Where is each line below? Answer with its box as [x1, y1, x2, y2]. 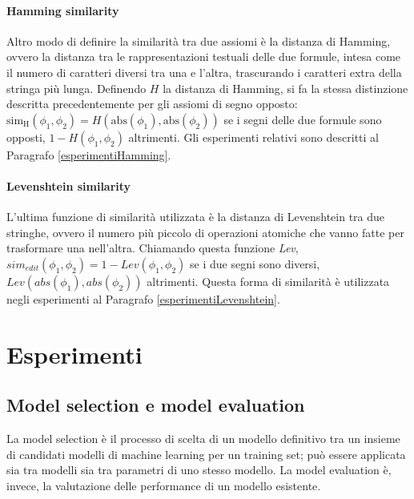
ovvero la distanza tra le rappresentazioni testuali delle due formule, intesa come [6, 48, 401, 65]
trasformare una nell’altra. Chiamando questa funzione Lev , [6, 239, 299, 256]
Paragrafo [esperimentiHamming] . [6, 146, 171, 163]
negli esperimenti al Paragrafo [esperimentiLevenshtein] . [6, 290, 280, 307]
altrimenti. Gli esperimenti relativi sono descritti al [128, 128, 379, 145]
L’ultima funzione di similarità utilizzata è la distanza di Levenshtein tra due [6, 208, 385, 225]
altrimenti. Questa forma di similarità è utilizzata [147, 272, 390, 289]
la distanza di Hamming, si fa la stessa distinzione [163, 79, 408, 96]
